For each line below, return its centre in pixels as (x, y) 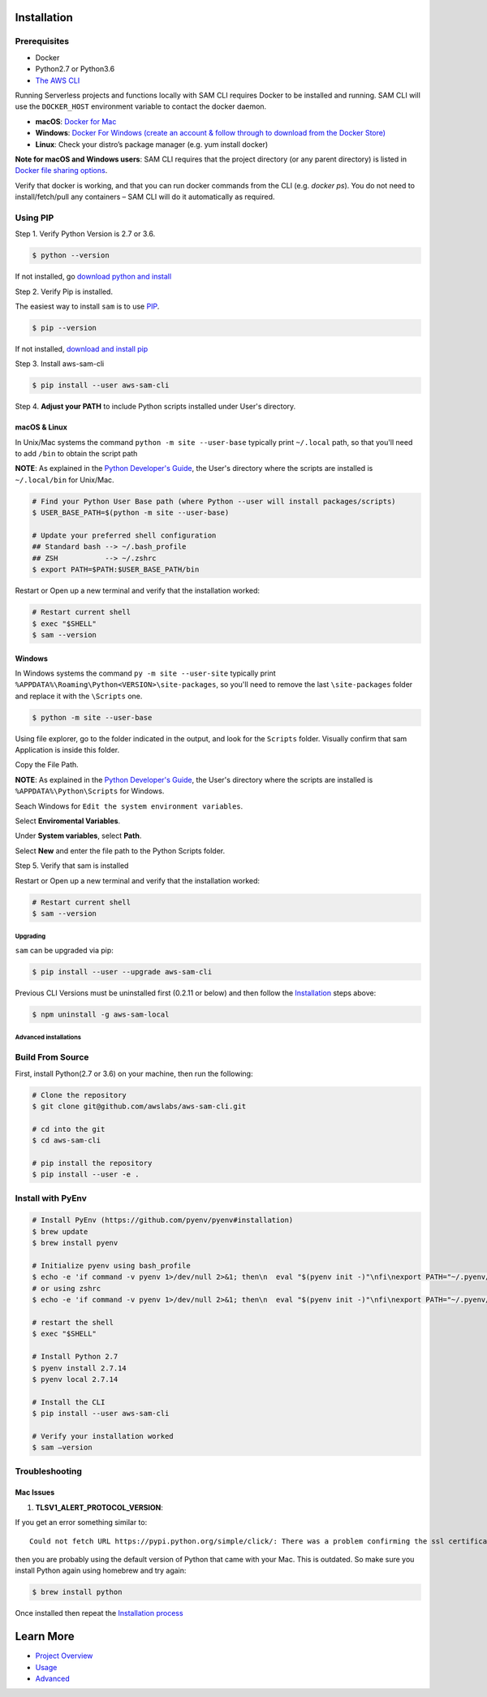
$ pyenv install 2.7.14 (80, 1368)
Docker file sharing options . (61, 171)
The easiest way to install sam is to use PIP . (87, 306)
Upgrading (30, 937)
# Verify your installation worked (103, 1436)
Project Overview (64, 1656)
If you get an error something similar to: (81, 1522)
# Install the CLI (69, 1402)
